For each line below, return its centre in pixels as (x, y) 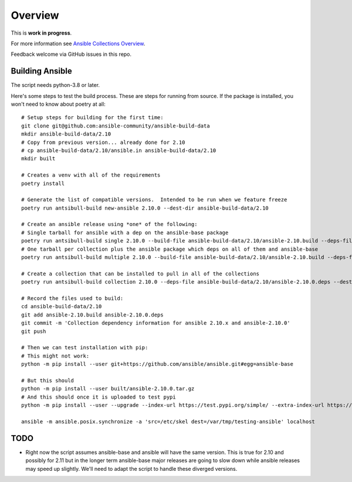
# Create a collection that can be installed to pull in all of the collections (141, 274)
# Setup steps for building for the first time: (92, 118)
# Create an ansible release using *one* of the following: (109, 224)
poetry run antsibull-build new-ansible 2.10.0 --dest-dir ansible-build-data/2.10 (145, 208)
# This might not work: (55, 356)
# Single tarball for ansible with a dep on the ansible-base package (125, 232)
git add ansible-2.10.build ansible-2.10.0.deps (92, 315)
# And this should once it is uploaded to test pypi (99, 397)
